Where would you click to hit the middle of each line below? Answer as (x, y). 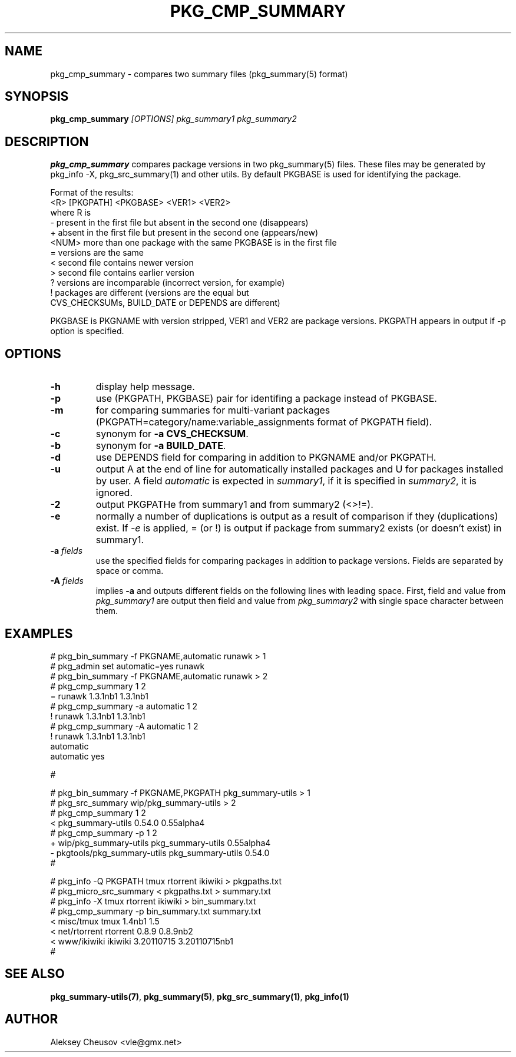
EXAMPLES (39, 633)
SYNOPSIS (37, 97)
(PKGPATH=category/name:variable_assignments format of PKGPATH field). (264, 422)
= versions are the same (97, 253)
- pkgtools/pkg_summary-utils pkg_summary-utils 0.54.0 (160, 853)
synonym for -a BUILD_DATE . (161, 446)
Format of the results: (92, 193)
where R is (71, 213)
